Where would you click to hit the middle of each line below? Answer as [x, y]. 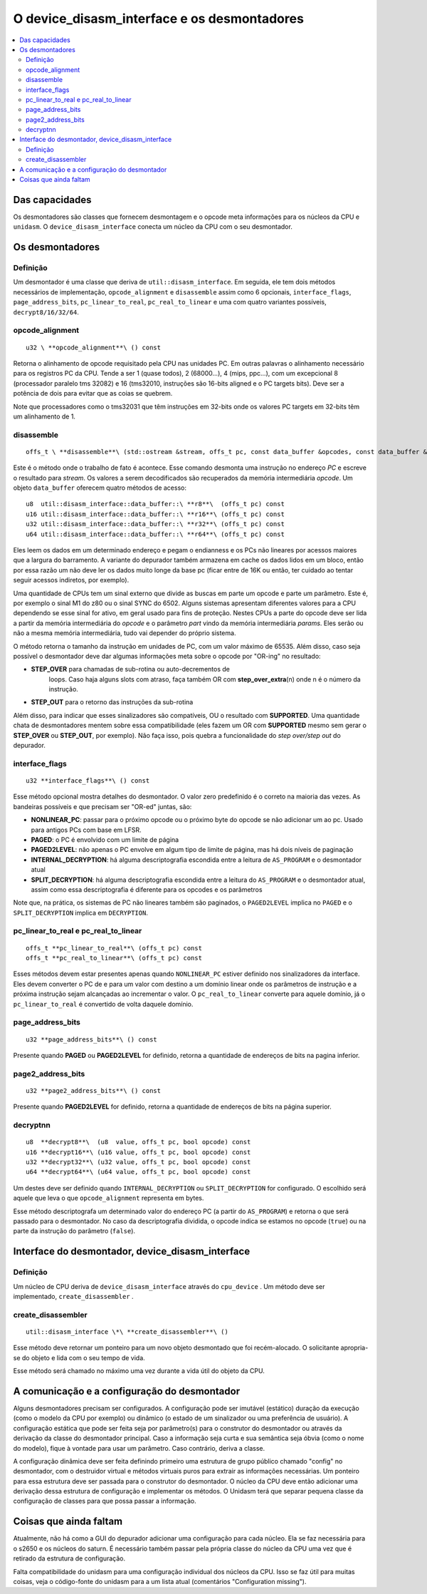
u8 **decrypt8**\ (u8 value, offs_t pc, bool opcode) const [138, 1142]
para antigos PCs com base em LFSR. [86, 830]
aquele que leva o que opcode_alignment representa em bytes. [109, 1198]
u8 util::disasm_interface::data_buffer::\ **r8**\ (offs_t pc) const [155, 504]
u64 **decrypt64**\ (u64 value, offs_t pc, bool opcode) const [138, 1172]
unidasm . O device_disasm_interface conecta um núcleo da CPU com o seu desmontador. [153, 227]
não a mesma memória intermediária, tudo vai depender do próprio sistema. [125, 633]
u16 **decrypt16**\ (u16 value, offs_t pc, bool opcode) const [138, 1152]
